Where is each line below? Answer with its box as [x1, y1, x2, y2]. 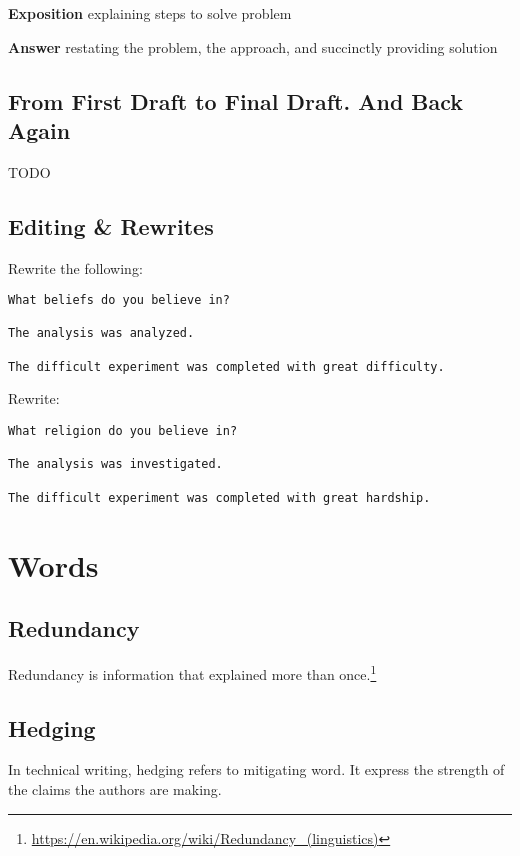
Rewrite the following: [8, 257, 143, 278]
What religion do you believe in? [8, 424, 238, 439]
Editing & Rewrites [8, 210, 214, 241]
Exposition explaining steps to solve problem [8, 3, 292, 23]
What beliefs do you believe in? [8, 293, 230, 308]
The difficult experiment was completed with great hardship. [8, 490, 431, 505]
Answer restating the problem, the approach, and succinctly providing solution [8, 36, 498, 57]
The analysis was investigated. [8, 457, 223, 472]
